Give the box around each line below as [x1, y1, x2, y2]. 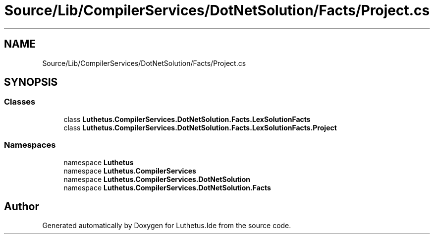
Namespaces [4, 140, 56, 150]
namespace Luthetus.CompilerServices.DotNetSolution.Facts [63, 183, 271, 192]
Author [4, 200, 39, 213]
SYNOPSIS [4, 76, 58, 89]
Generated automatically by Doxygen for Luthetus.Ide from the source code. [42, 221, 291, 230]
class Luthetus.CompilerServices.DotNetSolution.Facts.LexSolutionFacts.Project [63, 123, 337, 132]
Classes [4, 97, 36, 107]
